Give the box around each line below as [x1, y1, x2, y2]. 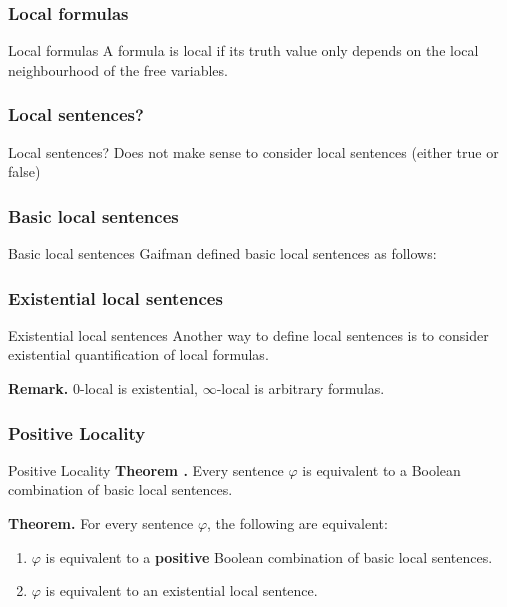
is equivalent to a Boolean [302, 459, 461, 480]
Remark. [8, 378, 69, 399]
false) [8, 161, 41, 182]
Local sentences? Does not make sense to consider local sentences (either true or [8, 141, 499, 162]
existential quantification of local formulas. [8, 344, 269, 365]
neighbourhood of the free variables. [8, 59, 228, 80]
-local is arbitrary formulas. [216, 378, 385, 399]
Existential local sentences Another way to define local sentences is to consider [8, 324, 489, 345]
